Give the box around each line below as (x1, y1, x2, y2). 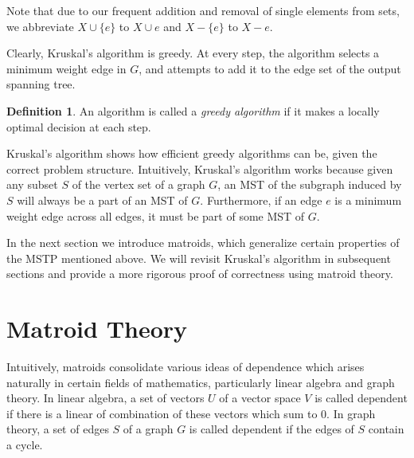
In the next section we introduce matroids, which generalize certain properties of (6, 234, 400, 251)
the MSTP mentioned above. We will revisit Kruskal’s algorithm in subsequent (6, 249, 391, 266)
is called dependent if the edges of (189, 421, 354, 437)
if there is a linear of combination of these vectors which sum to (6, 405, 318, 421)
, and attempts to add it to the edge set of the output (139, 60, 401, 76)
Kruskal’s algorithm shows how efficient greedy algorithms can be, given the (6, 145, 377, 162)
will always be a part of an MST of (17, 191, 188, 208)
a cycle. (6, 436, 43, 452)
